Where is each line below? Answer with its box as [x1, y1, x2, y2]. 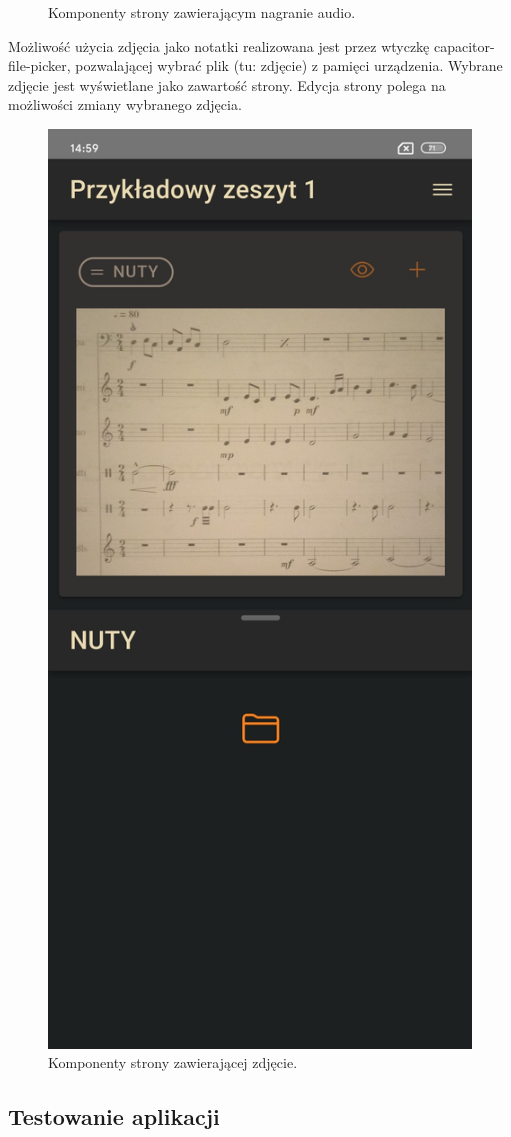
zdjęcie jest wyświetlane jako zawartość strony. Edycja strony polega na [8, 74, 446, 95]
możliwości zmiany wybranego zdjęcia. [8, 94, 242, 115]
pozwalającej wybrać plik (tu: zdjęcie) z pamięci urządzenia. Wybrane [75, 55, 503, 76]
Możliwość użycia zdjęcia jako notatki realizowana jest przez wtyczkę [8, 35, 430, 56]
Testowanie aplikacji [8, 1101, 220, 1132]
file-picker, [8, 55, 71, 76]
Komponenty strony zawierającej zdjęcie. [48, 1052, 298, 1073]
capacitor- [433, 35, 495, 56]
